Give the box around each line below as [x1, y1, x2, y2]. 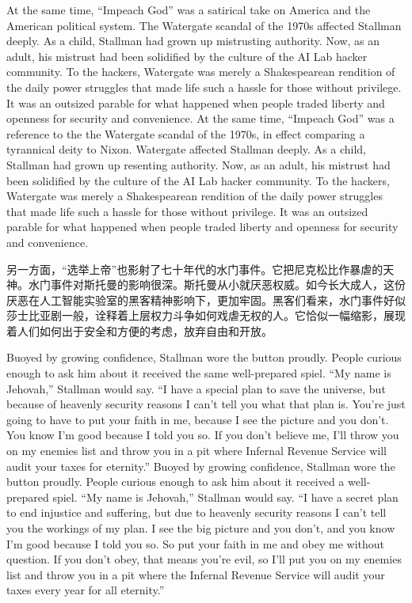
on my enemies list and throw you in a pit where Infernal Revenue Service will [6, 442, 387, 459]
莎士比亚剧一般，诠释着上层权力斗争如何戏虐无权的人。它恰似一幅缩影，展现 [6, 307, 406, 324]
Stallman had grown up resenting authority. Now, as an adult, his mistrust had [6, 156, 391, 173]
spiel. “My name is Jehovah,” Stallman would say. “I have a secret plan [52, 488, 399, 505]
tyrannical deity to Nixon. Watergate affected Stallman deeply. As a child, [6, 141, 367, 157]
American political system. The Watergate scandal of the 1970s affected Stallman [6, 17, 402, 33]
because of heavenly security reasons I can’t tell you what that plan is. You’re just [6, 396, 406, 412]
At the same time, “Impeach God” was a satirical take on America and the [6, 2, 371, 17]
